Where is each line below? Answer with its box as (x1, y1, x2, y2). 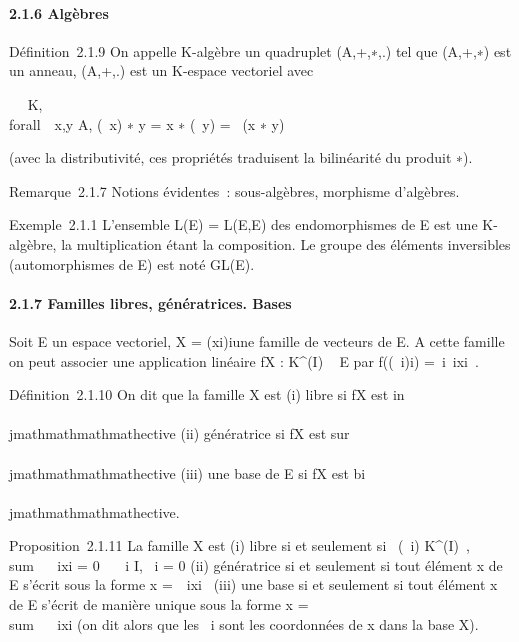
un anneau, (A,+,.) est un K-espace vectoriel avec (9, 60, 314, 81)
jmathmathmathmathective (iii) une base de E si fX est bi (9, 462, 366, 483)
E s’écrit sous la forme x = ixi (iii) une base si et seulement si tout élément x (9, 574, 498, 595)
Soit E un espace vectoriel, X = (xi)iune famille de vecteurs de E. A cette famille (9, 330, 505, 351)
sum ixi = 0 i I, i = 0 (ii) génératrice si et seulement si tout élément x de (9, 554, 503, 575)
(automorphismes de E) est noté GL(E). (9, 253, 255, 274)
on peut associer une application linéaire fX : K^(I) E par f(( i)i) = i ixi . (9, 350, 479, 371)
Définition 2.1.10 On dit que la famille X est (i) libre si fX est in (9, 384, 405, 405)
